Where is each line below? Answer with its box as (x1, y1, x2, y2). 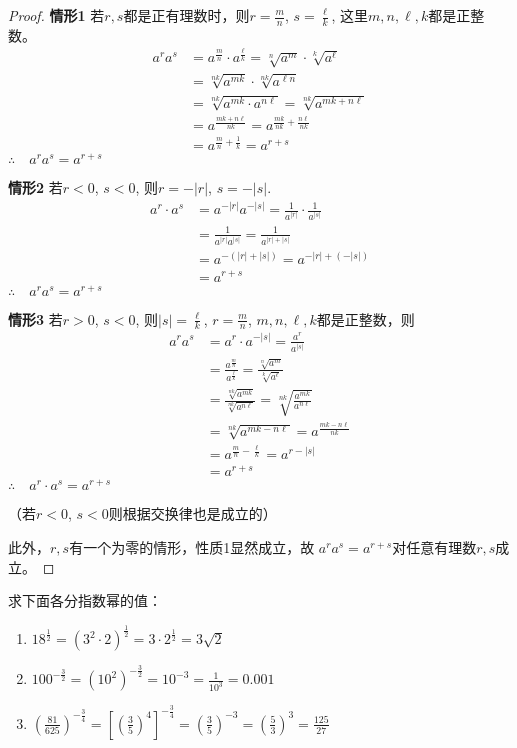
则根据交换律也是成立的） (108, 503, 277, 524)
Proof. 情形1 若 (8, 5, 105, 25)
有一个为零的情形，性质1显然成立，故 (69, 536, 315, 557)
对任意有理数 (392, 536, 477, 557)
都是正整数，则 (316, 308, 415, 329)
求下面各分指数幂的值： (8, 590, 162, 611)
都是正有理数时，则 (123, 5, 250, 25)
